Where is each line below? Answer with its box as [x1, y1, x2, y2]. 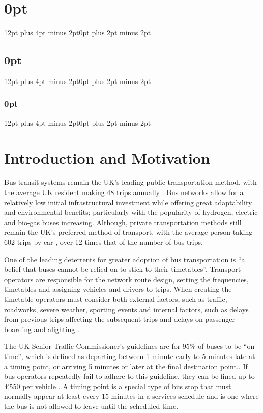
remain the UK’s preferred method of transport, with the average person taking [4, 227, 253, 237]
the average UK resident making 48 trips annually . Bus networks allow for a [4, 187, 244, 198]
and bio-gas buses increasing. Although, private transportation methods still [4, 216, 242, 227]
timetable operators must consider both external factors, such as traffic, [4, 293, 227, 304]
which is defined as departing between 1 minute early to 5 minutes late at [25, 350, 255, 361]
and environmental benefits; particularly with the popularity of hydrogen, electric [4, 207, 258, 217]
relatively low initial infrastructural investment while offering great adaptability [4, 197, 252, 207]
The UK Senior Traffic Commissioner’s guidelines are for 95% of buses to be [4, 341, 242, 351]
